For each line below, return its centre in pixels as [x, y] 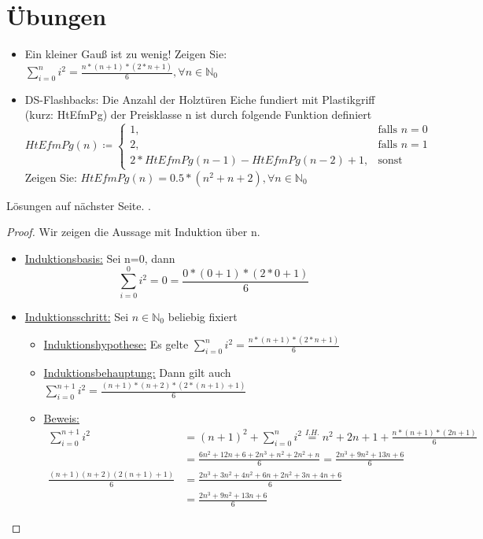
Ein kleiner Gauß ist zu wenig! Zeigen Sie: [126, 54]
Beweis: [61, 417]
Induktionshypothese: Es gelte [116, 344]
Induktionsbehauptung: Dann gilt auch [137, 373]
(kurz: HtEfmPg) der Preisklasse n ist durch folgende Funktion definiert [198, 114]
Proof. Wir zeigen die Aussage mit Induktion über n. [133, 232]
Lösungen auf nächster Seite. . [79, 205]
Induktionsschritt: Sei [77, 316]
